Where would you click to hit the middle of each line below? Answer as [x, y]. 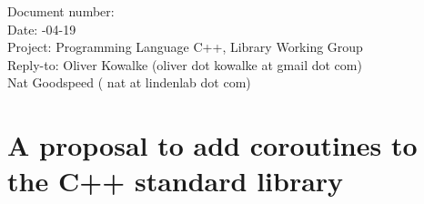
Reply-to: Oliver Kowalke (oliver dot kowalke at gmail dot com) [185, 64]
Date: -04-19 [42, 29]
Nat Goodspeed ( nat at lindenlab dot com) [129, 82]
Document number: [61, 11]
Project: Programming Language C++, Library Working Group [185, 47]
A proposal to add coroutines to [212, 145]
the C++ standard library [176, 181]
